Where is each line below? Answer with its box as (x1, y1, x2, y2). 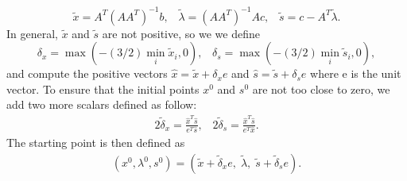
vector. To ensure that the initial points (6, 80, 200, 97)
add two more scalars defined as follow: (6, 96, 197, 113)
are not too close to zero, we (252, 80, 390, 97)
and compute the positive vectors (6, 65, 168, 82)
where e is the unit (310, 65, 401, 82)
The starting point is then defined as (6, 134, 185, 151)
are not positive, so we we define (102, 25, 260, 41)
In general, (6, 25, 58, 41)
